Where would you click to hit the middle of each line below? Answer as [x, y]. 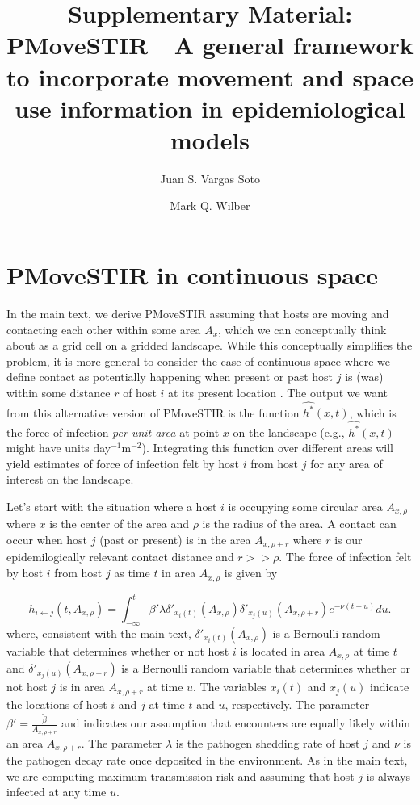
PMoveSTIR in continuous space [193, 275]
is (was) [364, 377]
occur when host [47, 540]
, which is [373, 412]
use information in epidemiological [210, 108]
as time [132, 573]
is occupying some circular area [305, 506]
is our [349, 540]
